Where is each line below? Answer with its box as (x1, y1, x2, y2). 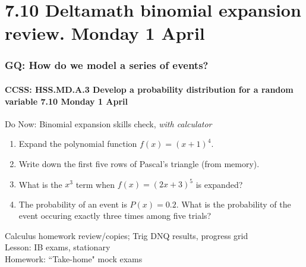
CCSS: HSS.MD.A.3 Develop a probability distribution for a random (5, 83, 294, 95)
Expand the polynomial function (18, 137, 137, 150)
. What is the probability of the (176, 197, 291, 210)
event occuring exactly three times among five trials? (18, 209, 212, 222)
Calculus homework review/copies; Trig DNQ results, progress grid (5, 229, 248, 241)
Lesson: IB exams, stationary (5, 241, 111, 253)
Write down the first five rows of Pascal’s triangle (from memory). (18, 157, 260, 169)
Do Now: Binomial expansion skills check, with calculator (5, 117, 212, 130)
